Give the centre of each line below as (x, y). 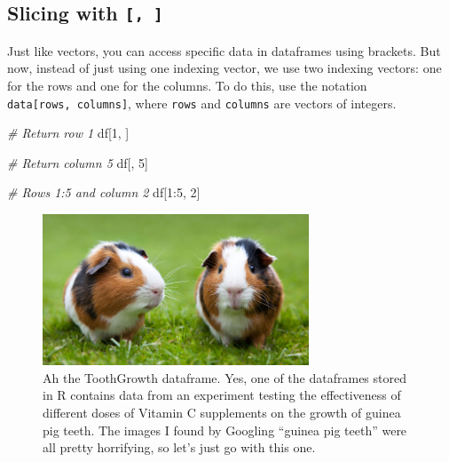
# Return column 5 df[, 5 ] (78, 162)
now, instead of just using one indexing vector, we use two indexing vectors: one (224, 68)
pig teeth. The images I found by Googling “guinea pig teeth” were (225, 430)
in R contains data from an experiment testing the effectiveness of (222, 395)
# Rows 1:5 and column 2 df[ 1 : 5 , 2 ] (104, 192)
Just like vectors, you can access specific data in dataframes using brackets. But (224, 50)
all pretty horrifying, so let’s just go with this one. (179, 447)
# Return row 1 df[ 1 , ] (68, 133)
